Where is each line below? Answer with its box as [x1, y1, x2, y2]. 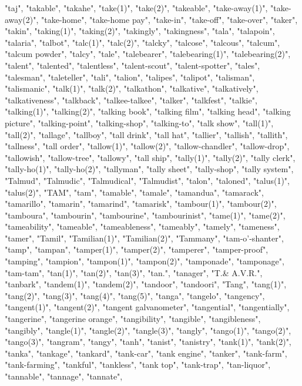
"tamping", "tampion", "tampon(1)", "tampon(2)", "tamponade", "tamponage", [5, 255, 284, 267]
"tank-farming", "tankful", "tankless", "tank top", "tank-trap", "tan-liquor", [5, 358, 271, 371]
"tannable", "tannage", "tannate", [5, 370, 123, 382]
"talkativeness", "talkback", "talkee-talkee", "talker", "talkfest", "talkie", [5, 93, 257, 106]
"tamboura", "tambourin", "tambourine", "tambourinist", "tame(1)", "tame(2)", [5, 209, 286, 221]
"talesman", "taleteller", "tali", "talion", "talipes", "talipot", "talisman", [5, 71, 255, 83]
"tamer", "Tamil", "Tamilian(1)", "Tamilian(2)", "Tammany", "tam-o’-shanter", [5, 231, 284, 244]
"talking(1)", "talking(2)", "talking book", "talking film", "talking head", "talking [5, 105, 291, 118]
